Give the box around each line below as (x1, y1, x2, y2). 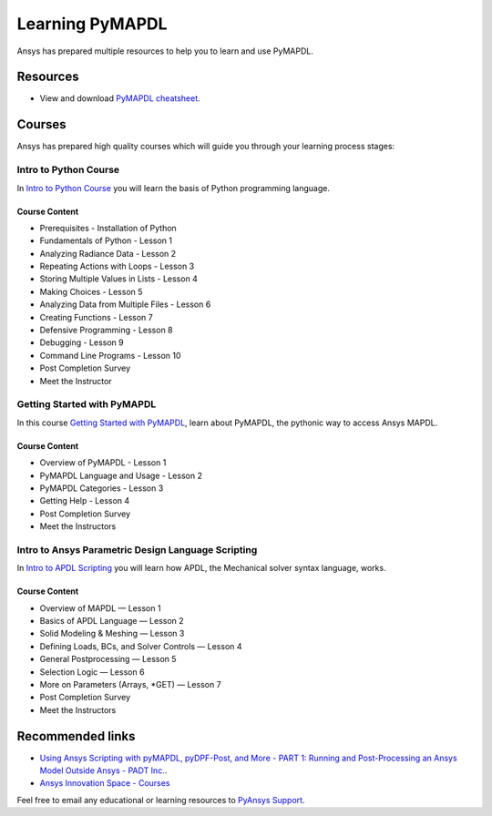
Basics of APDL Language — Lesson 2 (39, 615, 184, 626)
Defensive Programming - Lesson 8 (39, 324, 173, 336)
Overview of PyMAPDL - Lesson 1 (39, 457, 167, 468)
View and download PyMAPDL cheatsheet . (39, 93, 200, 104)
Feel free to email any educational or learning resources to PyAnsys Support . (16, 794, 305, 805)
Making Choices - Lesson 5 (39, 286, 143, 297)
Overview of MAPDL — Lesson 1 (39, 602, 161, 614)
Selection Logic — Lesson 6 (39, 666, 145, 678)
